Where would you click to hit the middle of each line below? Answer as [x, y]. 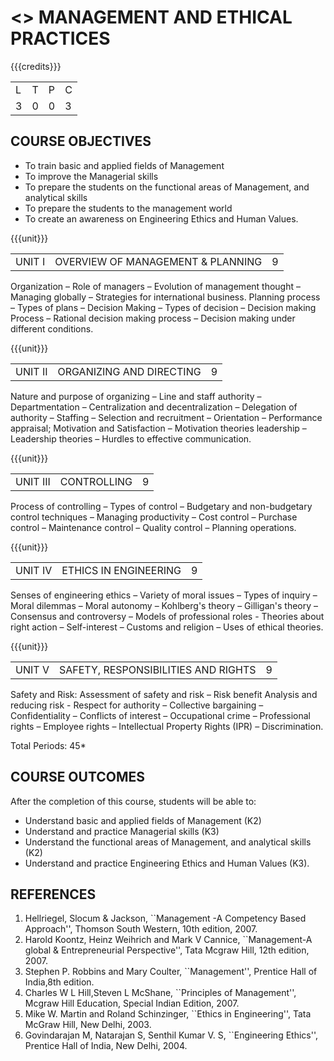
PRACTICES [60, 38]
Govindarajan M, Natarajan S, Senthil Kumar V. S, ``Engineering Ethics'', [171, 1035]
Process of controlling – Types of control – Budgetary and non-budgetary [161, 506]
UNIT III [33, 481]
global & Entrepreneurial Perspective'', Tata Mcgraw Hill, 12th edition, [167, 950]
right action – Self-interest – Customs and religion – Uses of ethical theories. [167, 627]
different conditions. [52, 328]
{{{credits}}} [36, 66]
